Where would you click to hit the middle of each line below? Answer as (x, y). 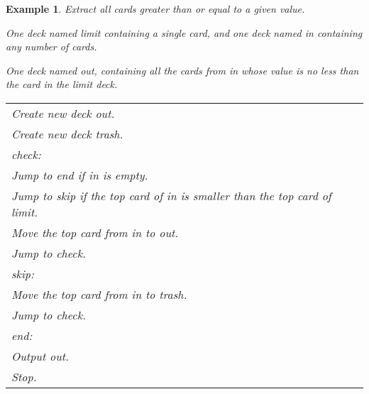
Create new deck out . (63, 113)
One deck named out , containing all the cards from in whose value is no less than (182, 70)
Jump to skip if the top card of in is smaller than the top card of (171, 195)
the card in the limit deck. (62, 84)
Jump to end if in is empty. (80, 175)
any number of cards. (51, 46)
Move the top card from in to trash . (99, 294)
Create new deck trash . (67, 133)
